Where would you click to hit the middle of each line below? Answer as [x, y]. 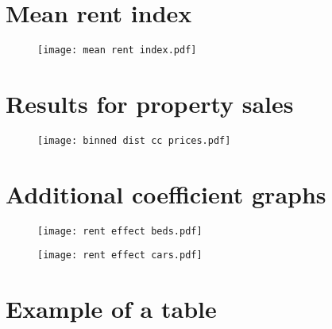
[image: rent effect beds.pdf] [120, 231]
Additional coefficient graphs [166, 194]
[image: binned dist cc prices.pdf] [134, 140]
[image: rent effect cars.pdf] [120, 255]
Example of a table [111, 309]
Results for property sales [150, 103]
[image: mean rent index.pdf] [117, 50]
